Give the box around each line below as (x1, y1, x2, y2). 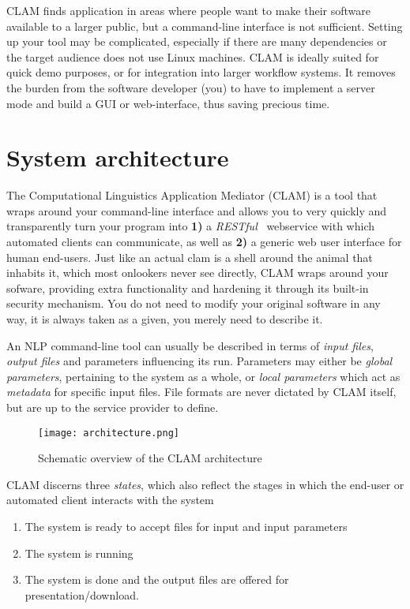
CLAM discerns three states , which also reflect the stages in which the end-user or (6, 476, 404, 492)
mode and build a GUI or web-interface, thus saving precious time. (6, 95, 330, 111)
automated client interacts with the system (6, 491, 214, 508)
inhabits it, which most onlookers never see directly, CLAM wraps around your (6, 264, 389, 281)
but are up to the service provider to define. (6, 399, 219, 415)
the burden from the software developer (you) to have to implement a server (6, 79, 375, 95)
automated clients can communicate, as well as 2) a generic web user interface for (6, 234, 402, 250)
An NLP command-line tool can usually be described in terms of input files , (6, 337, 374, 353)
